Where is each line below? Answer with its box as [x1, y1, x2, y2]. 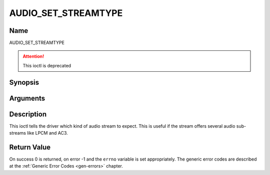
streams [9, 130, 26, 136]
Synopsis [9, 78, 39, 87]
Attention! [22, 53, 44, 59]
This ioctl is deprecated [22, 62, 71, 68]
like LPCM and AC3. [26, 130, 68, 136]
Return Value [9, 143, 51, 152]
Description [9, 110, 47, 118]
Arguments [9, 94, 45, 102]
